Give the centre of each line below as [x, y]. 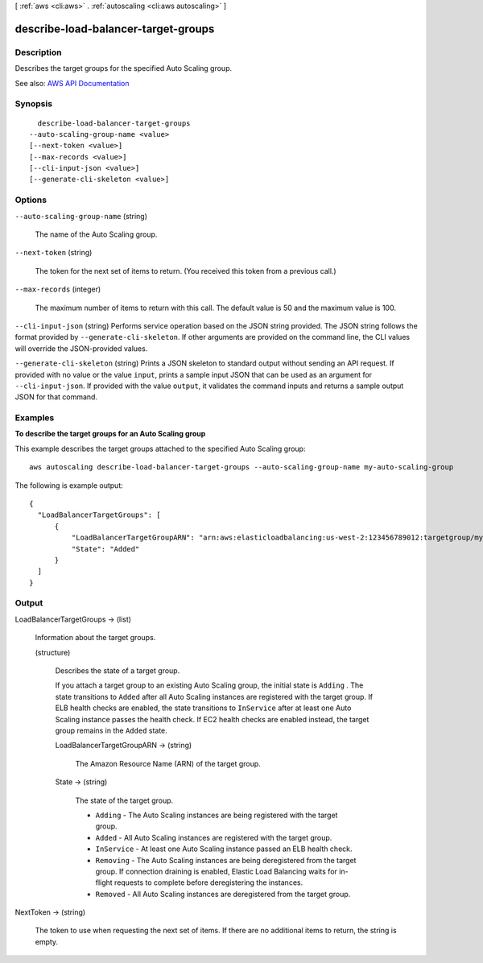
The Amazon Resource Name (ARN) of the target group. [168, 763]
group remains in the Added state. [111, 730]
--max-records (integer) [58, 289]
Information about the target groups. [95, 638]
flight [104, 882]
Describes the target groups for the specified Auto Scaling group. [124, 68]
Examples [35, 418]
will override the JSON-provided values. [81, 348]
